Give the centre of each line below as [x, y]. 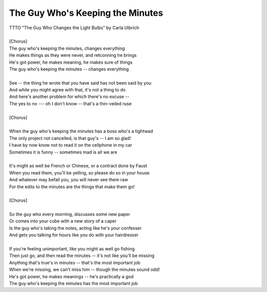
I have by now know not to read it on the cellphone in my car [71, 145]
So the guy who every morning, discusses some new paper [70, 214]
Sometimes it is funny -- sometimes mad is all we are [63, 152]
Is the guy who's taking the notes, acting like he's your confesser [75, 228]
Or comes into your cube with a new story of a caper [63, 221]
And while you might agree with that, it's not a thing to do [67, 90]
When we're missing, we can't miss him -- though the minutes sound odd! [85, 270]
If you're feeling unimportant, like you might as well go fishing [72, 249]
